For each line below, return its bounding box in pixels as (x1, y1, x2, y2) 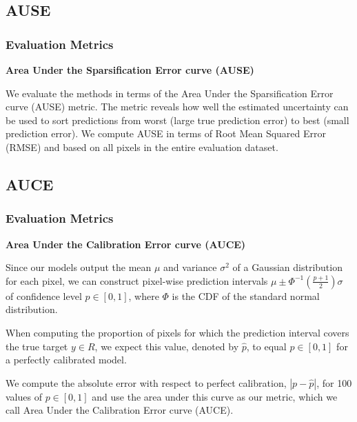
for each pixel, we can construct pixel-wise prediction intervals (6, 273, 268, 288)
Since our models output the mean (6, 260, 152, 274)
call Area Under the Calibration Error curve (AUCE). (6, 403, 234, 417)
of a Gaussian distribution (232, 260, 343, 274)
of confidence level (6, 288, 82, 303)
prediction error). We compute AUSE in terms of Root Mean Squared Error (6, 126, 326, 141)
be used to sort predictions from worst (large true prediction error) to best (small (6, 112, 349, 127)
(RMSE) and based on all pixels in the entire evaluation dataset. (6, 139, 278, 154)
